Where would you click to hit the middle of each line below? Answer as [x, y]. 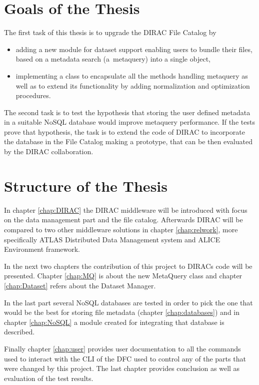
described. [19, 332]
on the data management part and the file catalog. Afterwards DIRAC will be [123, 220]
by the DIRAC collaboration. [49, 151]
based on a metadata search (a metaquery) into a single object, [113, 59]
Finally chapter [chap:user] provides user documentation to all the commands [122, 348]
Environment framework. [42, 249]
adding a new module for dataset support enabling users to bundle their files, [134, 49]
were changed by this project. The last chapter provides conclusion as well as [122, 368]
